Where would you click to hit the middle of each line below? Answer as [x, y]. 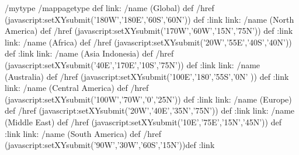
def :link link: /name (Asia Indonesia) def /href [89, 53]
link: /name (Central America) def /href [77, 88]
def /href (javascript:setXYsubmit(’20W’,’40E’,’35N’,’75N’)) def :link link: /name [150, 110]
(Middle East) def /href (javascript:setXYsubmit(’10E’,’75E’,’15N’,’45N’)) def [143, 121]
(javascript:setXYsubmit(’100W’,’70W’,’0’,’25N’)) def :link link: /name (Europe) [148, 99]
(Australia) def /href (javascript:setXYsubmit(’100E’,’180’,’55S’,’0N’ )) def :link [147, 76]
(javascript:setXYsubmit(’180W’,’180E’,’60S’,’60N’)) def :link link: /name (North [149, 19]
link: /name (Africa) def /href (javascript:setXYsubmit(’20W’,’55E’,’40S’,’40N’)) [148, 42]
